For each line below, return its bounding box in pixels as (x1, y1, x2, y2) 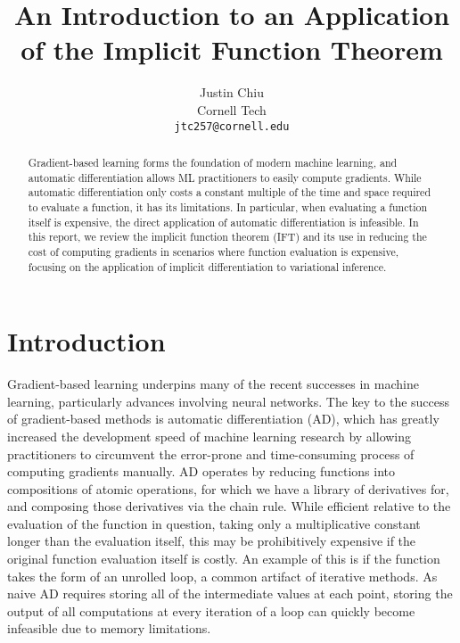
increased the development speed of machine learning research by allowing (7, 426, 412, 445)
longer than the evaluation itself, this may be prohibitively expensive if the (7, 532, 416, 550)
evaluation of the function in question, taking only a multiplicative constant (7, 514, 421, 532)
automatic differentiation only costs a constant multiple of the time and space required (28, 185, 431, 200)
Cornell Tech (197, 100, 267, 119)
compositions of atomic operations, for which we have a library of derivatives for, (7, 479, 449, 498)
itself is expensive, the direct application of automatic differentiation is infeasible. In (28, 214, 419, 229)
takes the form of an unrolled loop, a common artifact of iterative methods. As (7, 566, 438, 585)
